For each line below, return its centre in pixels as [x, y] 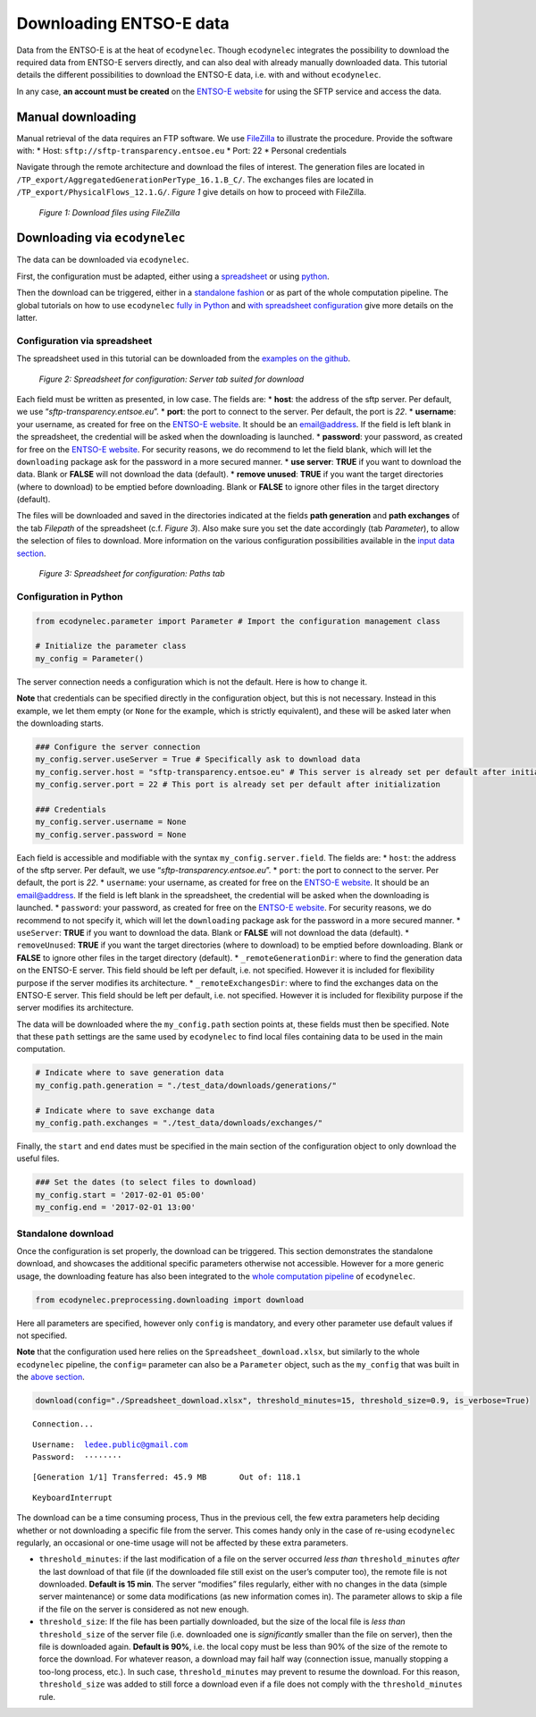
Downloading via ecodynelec [101, 238]
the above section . [50, 1377]
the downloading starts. [60, 723]
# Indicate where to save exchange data [125, 1110]
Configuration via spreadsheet [84, 341]
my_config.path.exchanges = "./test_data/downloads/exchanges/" [179, 1123]
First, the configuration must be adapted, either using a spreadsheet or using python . [173, 276]
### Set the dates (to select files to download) [146, 1183]
